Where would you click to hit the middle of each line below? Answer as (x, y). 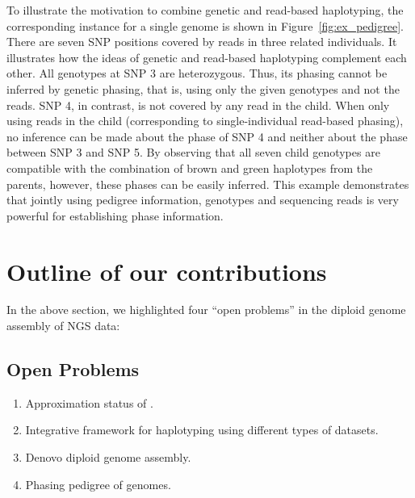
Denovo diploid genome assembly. (108, 457)
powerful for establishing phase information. (115, 215)
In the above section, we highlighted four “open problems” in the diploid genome (206, 310)
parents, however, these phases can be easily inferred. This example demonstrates (208, 184)
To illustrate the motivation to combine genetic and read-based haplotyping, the (205, 10)
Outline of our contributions (167, 271)
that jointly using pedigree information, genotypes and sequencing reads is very (203, 200)
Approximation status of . (89, 402)
